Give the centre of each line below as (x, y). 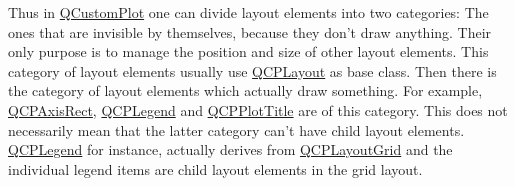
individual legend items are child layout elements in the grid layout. (215, 168)
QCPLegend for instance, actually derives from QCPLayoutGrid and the (230, 149)
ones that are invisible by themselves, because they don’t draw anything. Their (250, 31)
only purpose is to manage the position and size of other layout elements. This (248, 51)
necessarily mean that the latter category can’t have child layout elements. (236, 129)
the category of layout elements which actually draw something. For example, (245, 90)
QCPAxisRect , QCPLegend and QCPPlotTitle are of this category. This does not (258, 109)
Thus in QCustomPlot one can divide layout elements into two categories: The (248, 12)
